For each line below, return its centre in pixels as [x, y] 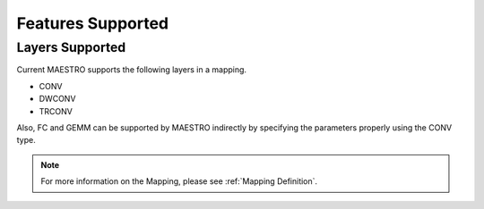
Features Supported [93, 23]
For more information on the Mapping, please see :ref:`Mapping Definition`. [179, 181]
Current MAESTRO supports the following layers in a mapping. [131, 70]
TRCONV [56, 111]
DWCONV [57, 99]
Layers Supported [71, 47]
